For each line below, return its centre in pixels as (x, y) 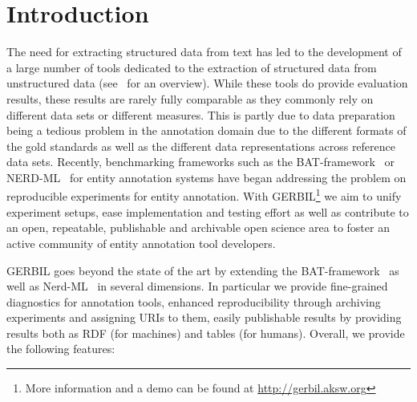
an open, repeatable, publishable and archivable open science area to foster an (198, 227)
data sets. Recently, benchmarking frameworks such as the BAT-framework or (200, 162)
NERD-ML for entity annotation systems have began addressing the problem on (206, 177)
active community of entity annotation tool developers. (141, 243)
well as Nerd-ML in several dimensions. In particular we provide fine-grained (197, 286)
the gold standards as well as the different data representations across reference (201, 146)
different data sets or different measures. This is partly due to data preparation (201, 114)
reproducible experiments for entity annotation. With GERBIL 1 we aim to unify (204, 195)
